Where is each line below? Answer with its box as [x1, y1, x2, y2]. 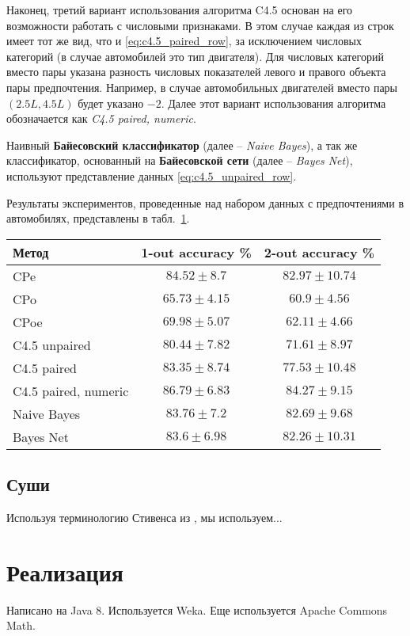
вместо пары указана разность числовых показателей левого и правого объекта [6, 63, 386, 80]
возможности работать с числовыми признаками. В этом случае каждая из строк [6, 17, 394, 33]
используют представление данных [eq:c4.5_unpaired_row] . [6, 167, 297, 184]
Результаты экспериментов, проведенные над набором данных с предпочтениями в [6, 194, 404, 211]
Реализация [6, 555, 123, 588]
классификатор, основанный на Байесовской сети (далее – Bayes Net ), [6, 152, 353, 169]
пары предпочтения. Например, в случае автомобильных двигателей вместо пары [6, 78, 398, 95]
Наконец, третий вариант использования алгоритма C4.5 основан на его [6, 2, 353, 17]
